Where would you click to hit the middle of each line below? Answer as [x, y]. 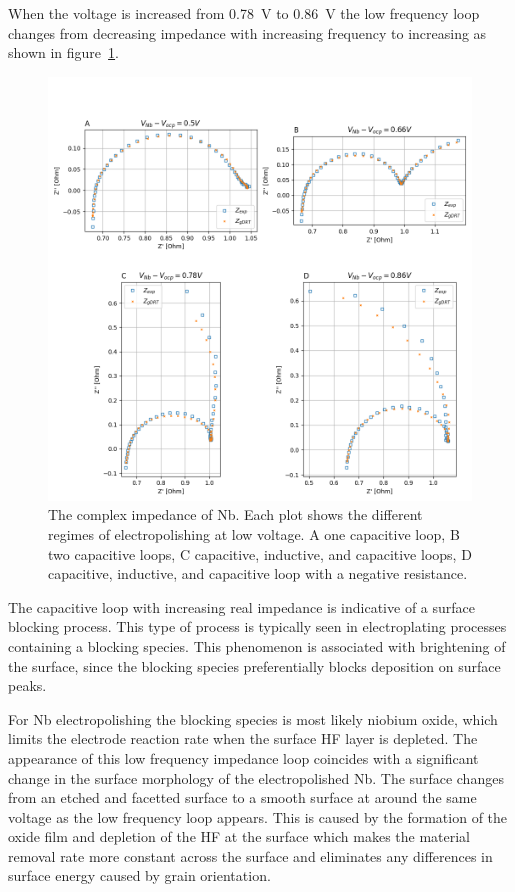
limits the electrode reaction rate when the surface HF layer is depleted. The [243, 738]
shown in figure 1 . [63, 52]
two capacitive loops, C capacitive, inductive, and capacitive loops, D [260, 553]
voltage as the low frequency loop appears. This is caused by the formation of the [258, 816]
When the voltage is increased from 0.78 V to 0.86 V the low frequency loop [244, 13]
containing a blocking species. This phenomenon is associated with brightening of [257, 645]
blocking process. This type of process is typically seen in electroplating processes [257, 626]
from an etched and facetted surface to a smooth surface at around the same [242, 797]
